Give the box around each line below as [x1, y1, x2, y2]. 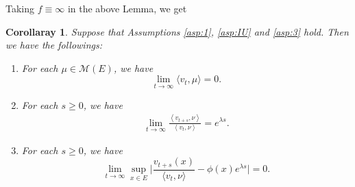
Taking [5, 1, 35, 15]
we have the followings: [5, 38, 102, 52]
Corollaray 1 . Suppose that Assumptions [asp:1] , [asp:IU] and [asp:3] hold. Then [5, 24, 349, 38]
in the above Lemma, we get [67, 1, 187, 15]
